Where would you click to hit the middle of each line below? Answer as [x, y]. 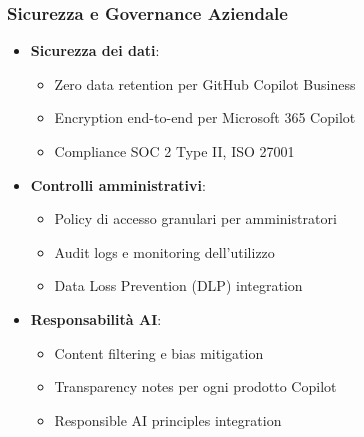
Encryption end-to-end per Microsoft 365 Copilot [205, 117]
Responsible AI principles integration [168, 419]
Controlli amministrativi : [118, 184]
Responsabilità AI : [96, 318]
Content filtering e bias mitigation [159, 352]
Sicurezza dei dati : [95, 50]
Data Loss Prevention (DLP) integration [178, 285]
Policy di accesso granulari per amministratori [195, 218]
